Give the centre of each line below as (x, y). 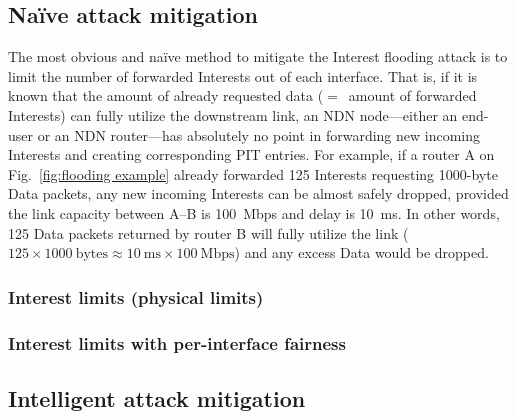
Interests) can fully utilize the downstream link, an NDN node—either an (233, 114)
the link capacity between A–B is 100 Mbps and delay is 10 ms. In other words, (254, 212)
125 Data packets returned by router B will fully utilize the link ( (208, 232)
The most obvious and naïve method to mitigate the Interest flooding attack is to (258, 56)
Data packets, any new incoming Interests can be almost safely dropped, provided (258, 193)
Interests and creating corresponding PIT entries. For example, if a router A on (251, 154)
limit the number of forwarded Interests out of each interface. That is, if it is (243, 75)
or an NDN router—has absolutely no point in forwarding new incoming (259, 134)
